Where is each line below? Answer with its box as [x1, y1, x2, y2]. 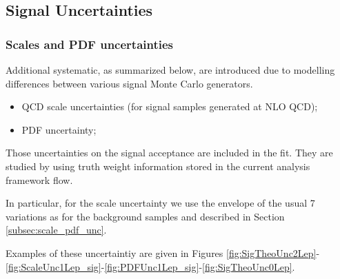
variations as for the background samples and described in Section [6, 209, 285, 223]
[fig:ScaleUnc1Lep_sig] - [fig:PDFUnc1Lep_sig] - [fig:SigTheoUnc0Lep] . [6, 259, 295, 273]
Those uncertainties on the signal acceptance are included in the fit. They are [6, 145, 333, 160]
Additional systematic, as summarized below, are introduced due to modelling [6, 63, 335, 76]
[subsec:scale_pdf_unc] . [6, 223, 107, 237]
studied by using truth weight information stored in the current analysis [6, 158, 310, 173]
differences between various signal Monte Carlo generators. [6, 76, 253, 90]
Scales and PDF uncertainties [6, 35, 174, 52]
